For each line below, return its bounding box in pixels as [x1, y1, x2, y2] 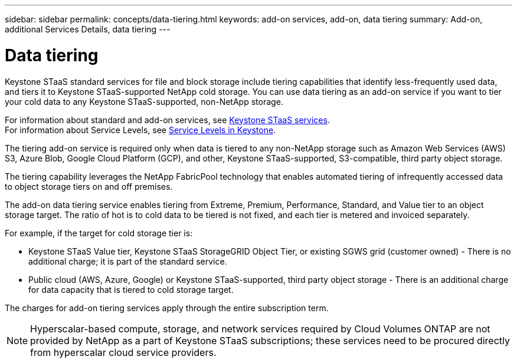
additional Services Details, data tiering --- [5, 24, 171, 34]
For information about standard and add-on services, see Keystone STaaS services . [5, 114, 330, 125]
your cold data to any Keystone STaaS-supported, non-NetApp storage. [5, 96, 283, 107]
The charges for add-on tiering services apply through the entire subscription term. [5, 302, 329, 313]
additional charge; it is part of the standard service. [28, 256, 227, 266]
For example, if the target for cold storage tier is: [5, 227, 193, 238]
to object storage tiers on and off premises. [5, 181, 173, 192]
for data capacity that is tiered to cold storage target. [28, 284, 234, 295]
